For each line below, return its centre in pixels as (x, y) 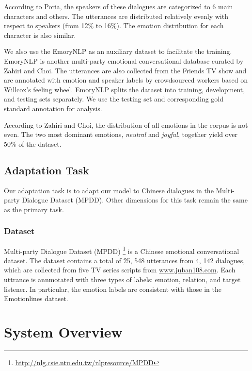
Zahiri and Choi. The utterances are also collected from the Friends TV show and (125, 70)
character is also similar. (40, 35)
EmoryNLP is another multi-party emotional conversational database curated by (124, 60)
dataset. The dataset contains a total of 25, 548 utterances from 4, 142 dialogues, (125, 260)
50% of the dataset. (33, 143)
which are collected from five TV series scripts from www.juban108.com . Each (120, 270)
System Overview (63, 331)
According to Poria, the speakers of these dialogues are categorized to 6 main (118, 6)
